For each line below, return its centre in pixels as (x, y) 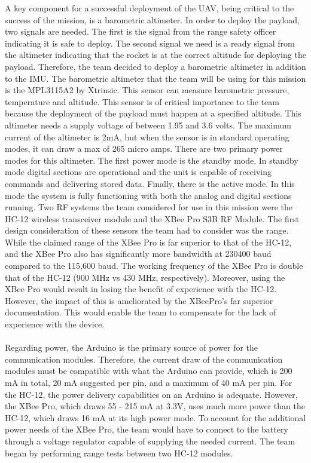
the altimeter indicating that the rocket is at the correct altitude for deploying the (155, 55)
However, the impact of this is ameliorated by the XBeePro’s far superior (139, 300)
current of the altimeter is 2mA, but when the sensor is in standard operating (147, 137)
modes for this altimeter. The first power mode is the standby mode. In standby (152, 160)
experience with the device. (55, 324)
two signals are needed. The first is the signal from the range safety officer (141, 31)
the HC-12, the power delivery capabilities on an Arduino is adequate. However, (151, 394)
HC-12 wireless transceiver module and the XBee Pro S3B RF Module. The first (152, 218)
